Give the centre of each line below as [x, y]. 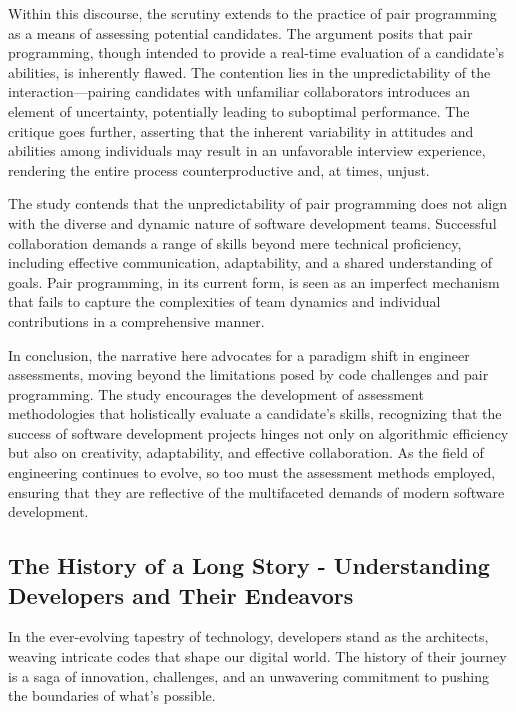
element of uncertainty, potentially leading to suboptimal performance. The [239, 110]
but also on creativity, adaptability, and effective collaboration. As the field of [246, 452]
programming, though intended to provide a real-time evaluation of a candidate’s [256, 52]
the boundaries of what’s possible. [112, 695]
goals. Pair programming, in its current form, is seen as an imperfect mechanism [254, 281]
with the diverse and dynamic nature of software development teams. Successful [252, 222]
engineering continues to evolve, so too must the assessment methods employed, [252, 472]
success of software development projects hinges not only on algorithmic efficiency [258, 432]
